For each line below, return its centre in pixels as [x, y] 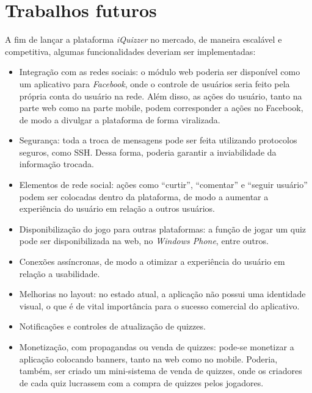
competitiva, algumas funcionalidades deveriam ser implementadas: [130, 51]
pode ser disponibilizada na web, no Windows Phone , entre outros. [144, 241]
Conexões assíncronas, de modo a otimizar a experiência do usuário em [152, 261]
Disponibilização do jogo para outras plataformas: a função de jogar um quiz [163, 229]
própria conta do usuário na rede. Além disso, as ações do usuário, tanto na [161, 96]
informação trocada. [57, 164]
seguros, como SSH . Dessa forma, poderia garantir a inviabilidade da [148, 152]
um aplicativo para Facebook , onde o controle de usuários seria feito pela [154, 83]
